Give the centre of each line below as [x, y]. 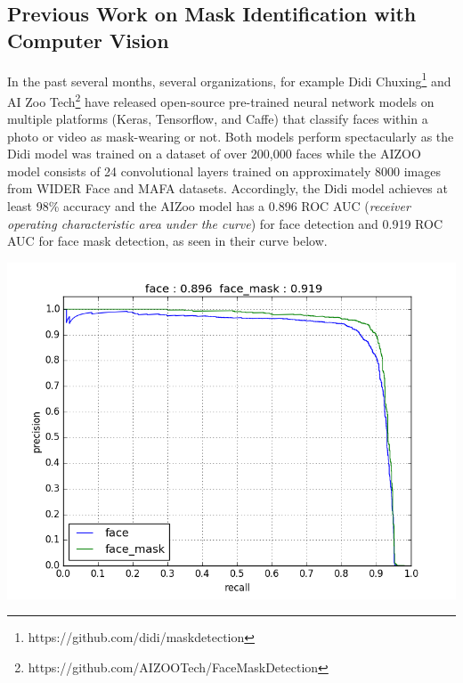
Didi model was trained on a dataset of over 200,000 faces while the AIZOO [214, 154]
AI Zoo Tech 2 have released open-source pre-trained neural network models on [221, 100]
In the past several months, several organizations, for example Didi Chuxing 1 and [229, 79]
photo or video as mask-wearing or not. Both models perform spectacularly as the [231, 136]
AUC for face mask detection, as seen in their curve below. [167, 241]
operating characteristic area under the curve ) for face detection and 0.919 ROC [225, 223]
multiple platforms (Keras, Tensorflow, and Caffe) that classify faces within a [218, 119]
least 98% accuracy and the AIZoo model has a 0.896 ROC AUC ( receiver [209, 206]
